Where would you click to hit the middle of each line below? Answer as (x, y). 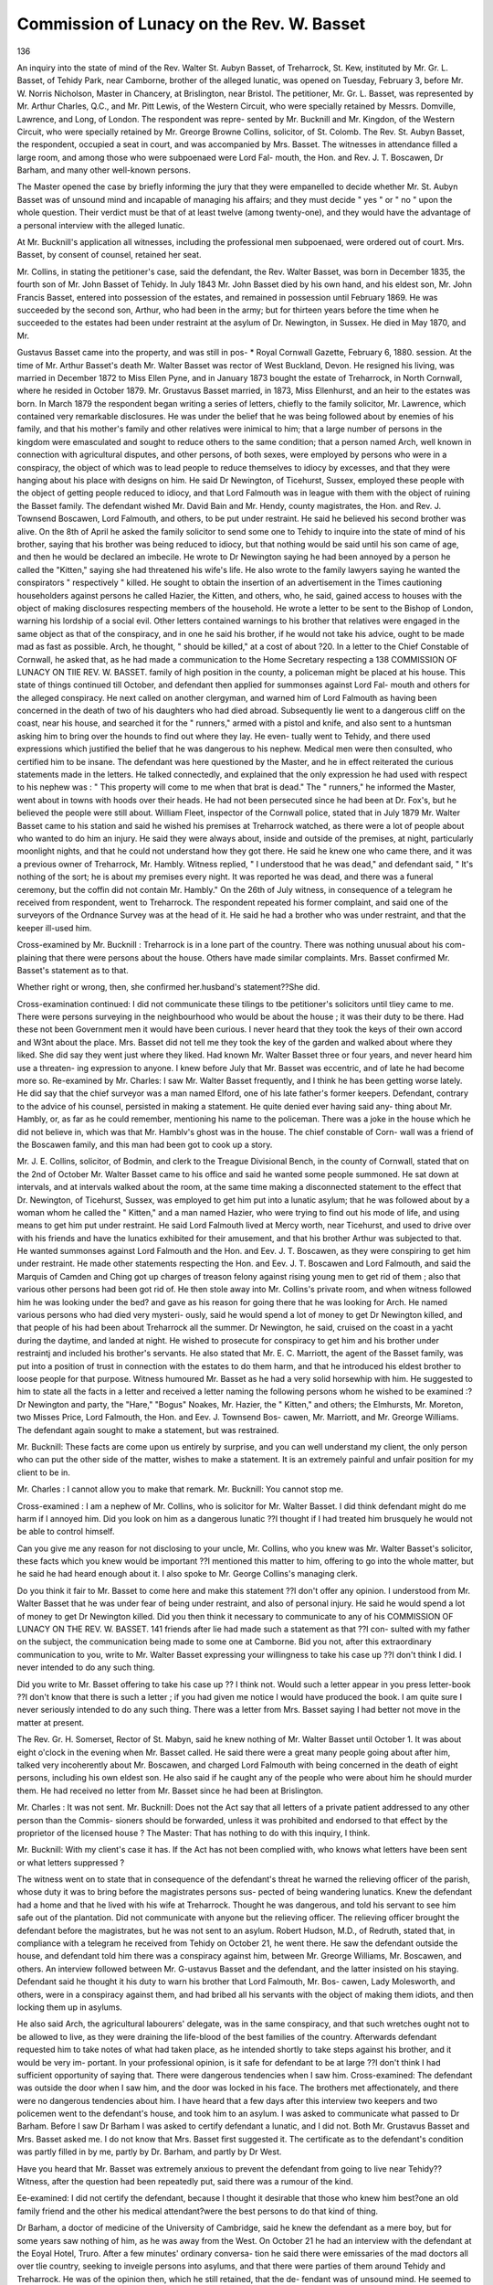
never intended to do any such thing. (86, 1667)
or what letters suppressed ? (71, 1862)
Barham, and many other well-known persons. (104, 170)
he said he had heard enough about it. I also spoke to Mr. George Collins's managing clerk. (187, 1574)
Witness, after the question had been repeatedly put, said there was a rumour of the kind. (185, 2182)
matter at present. (51, 1722)
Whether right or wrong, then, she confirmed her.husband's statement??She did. (168, 987)
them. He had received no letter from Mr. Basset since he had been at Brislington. (170, 1791)
